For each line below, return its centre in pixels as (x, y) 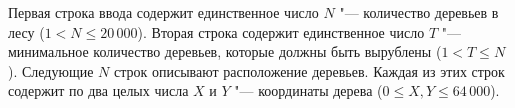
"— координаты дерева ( (308, 90)
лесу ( (26, 31)
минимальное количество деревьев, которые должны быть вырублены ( (225, 51)
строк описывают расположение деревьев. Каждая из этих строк (309, 70)
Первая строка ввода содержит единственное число (163, 12)
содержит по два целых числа (98, 90)
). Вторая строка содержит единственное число (281, 31)
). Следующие (51, 70)
